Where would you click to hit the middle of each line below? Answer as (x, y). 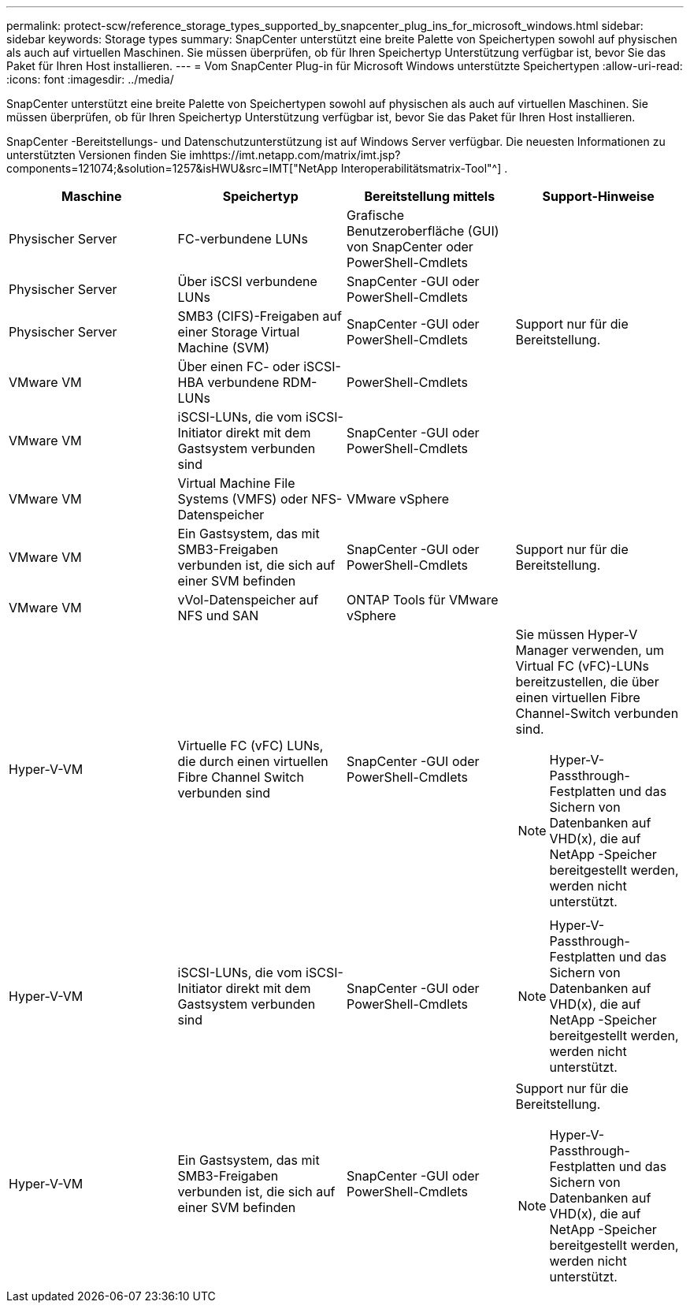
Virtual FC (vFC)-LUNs (582, 666)
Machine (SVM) (224, 348)
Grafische (376, 215)
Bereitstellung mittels (430, 196)
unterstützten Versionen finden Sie (96, 155)
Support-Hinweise (598, 196)
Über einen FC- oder (239, 366)
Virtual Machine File (236, 483)
